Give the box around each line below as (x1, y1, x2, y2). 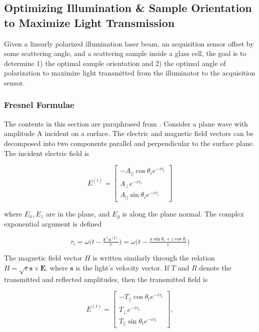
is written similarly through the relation (92, 252, 215, 263)
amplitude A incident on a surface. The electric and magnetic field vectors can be (4, 128, 253, 138)
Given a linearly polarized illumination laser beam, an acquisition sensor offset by (4, 38, 254, 48)
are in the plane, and (45, 208, 110, 218)
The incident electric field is (4, 147, 89, 158)
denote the (199, 262, 231, 272)
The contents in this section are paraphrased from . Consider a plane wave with (4, 118, 248, 128)
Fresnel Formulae (4, 98, 74, 111)
